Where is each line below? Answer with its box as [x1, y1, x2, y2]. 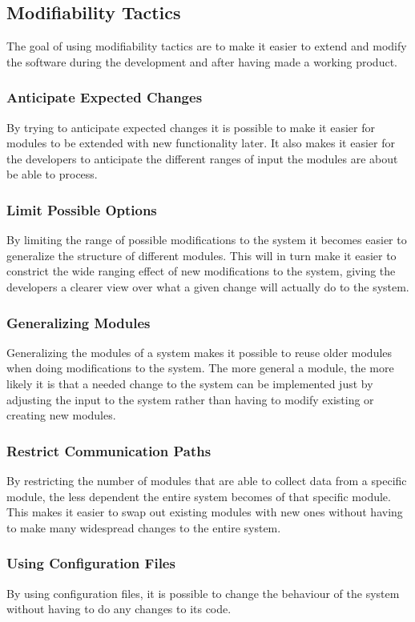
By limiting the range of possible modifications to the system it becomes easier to [6, 231, 407, 248]
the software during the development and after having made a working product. [6, 53, 397, 70]
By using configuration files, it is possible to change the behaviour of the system [6, 584, 400, 601]
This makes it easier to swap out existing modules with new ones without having [6, 504, 403, 520]
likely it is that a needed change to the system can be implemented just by [6, 375, 373, 391]
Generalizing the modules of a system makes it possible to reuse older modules [6, 343, 393, 360]
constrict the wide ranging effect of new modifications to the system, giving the [6, 263, 396, 279]
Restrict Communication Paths [6, 440, 212, 460]
